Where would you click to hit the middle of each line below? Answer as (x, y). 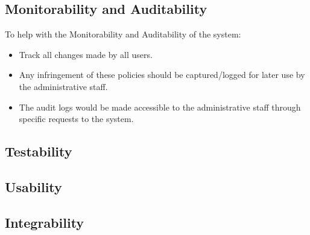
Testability (39, 151)
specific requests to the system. (76, 119)
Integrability (45, 222)
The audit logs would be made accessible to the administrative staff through (160, 107)
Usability (33, 186)
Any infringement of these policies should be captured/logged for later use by (162, 75)
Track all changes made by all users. (86, 54)
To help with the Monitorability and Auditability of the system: (123, 34)
